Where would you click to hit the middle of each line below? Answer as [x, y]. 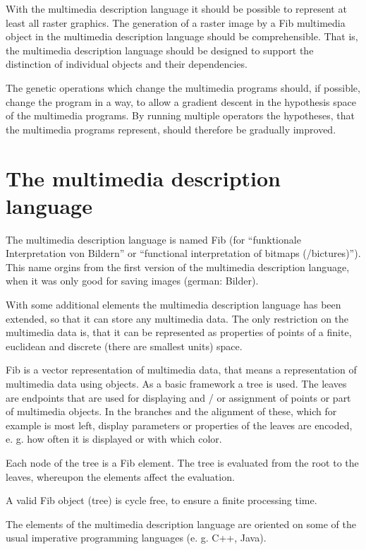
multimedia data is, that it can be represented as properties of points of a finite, [179, 332]
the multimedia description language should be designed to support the [160, 50]
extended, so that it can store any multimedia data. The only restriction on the [177, 318]
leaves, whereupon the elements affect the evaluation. [120, 476]
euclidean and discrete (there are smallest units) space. [124, 346]
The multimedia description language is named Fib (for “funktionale [153, 239]
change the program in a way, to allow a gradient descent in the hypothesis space [181, 101]
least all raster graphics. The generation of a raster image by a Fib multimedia [176, 22]
